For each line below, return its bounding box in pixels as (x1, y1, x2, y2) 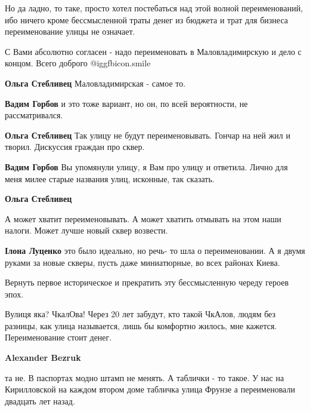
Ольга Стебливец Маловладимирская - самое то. (5, 76, 186, 89)
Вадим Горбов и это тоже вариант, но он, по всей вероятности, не (5, 97, 248, 109)
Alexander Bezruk (5, 351, 81, 364)
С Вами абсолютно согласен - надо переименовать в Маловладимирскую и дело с (5, 45, 302, 57)
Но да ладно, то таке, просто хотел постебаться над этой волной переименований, (5, 2, 303, 14)
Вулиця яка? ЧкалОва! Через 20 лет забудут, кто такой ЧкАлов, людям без (5, 308, 276, 320)
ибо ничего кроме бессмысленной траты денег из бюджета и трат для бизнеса (5, 13, 288, 26)
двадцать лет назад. (5, 394, 75, 407)
